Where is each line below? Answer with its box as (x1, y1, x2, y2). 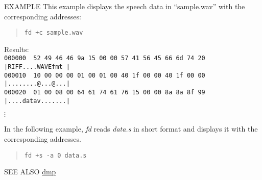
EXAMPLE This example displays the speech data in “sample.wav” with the (4, 1, 245, 11)
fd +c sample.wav (24, 29, 83, 37)
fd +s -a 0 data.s (24, 151, 87, 159)
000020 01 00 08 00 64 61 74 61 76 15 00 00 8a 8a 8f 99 (4, 89, 205, 96)
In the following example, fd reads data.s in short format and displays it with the (4, 123, 258, 134)
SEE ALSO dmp (4, 166, 56, 177)
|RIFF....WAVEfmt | (4, 63, 70, 71)
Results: (4, 43, 29, 54)
